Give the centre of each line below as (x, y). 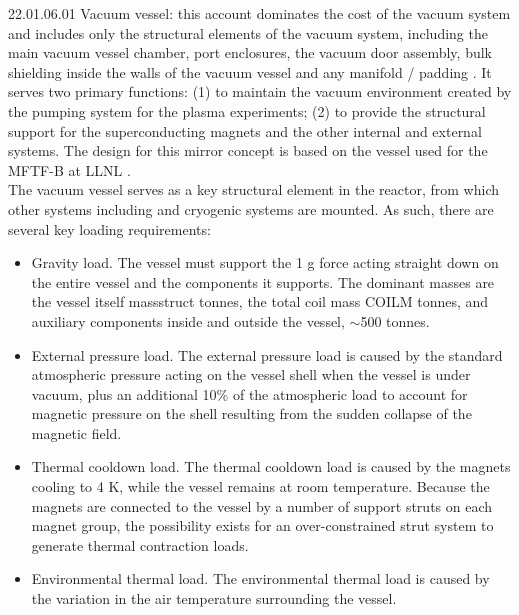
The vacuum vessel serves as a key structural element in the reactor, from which (253, 189)
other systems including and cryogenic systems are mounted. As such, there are (251, 208)
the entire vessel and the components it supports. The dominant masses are (263, 281)
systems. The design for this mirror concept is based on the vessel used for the (248, 150)
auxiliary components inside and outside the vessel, (188, 320)
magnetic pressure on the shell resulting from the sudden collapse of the (251, 413)
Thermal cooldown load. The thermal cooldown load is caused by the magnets (271, 466)
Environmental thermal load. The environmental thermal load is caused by (260, 578)
